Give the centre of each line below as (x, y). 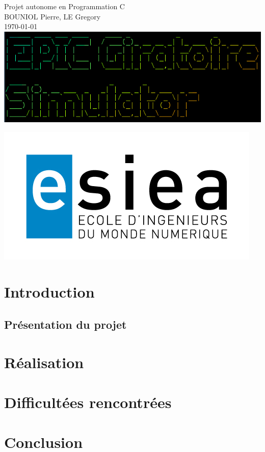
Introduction (49, 292)
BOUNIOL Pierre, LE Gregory (52, 16)
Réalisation (44, 362)
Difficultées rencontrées (88, 402)
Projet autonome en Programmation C (64, 6)
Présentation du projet (65, 324)
